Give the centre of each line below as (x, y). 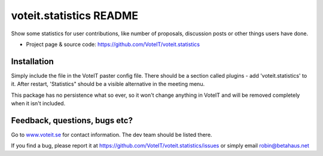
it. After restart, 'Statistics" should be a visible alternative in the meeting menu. (108, 84)
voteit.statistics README (75, 16)
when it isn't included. (38, 103)
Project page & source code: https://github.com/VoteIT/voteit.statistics (113, 44)
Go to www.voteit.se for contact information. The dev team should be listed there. (112, 134)
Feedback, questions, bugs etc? (72, 120)
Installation (32, 61)
